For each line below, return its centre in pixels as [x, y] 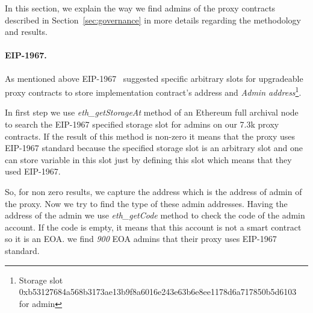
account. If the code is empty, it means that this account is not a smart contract [153, 227]
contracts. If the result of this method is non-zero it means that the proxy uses [150, 136]
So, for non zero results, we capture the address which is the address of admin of [153, 191]
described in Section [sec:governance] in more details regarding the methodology [153, 20]
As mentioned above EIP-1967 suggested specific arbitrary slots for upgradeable [154, 78]
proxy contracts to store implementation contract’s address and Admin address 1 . [153, 91]
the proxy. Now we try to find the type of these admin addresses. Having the [146, 203]
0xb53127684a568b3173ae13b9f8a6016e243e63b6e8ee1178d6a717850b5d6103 [158, 292]
